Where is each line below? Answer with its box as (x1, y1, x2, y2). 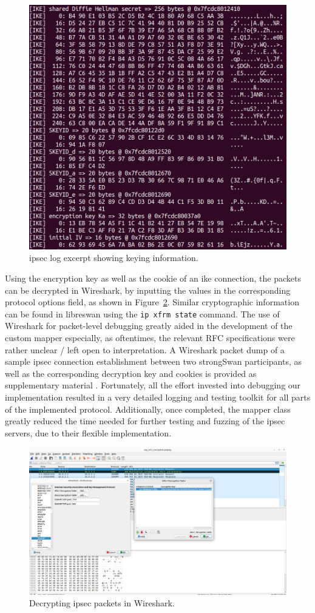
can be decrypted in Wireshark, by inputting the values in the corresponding (5, 283, 291, 296)
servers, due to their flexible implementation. (5, 426, 172, 439)
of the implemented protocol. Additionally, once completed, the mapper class (5, 402, 291, 415)
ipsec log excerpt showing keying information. (29, 251, 198, 264)
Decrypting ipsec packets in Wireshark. (29, 597, 175, 609)
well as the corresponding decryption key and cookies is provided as (5, 367, 257, 379)
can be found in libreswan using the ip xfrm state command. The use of (5, 307, 280, 320)
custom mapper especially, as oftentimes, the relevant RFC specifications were (5, 331, 295, 344)
